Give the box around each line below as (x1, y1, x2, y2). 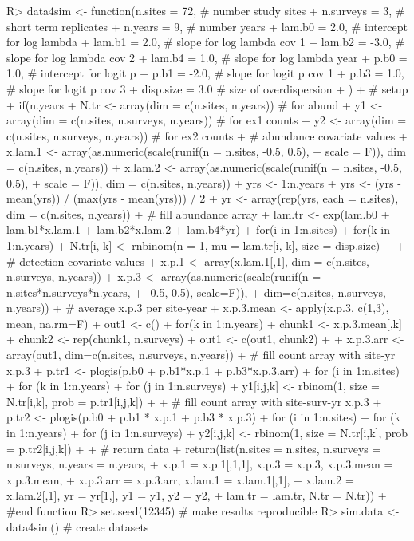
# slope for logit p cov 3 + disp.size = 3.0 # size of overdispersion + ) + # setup (6, 80, 408, 97)
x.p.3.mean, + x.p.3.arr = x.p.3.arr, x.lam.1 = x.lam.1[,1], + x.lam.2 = (6, 471, 354, 488)
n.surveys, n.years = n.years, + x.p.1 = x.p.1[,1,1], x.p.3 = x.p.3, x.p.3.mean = (6, 456, 393, 472)
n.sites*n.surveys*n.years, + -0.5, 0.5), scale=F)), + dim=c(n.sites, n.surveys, (6, 283, 386, 300)
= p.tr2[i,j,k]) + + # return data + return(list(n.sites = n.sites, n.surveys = (6, 440, 381, 456)
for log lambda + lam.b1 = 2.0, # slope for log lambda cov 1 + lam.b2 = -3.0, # (6, 34, 405, 50)
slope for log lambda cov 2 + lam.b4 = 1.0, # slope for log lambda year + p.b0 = (6, 49, 408, 65)
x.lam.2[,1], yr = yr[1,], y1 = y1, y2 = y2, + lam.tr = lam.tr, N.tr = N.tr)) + (6, 487, 387, 503)
